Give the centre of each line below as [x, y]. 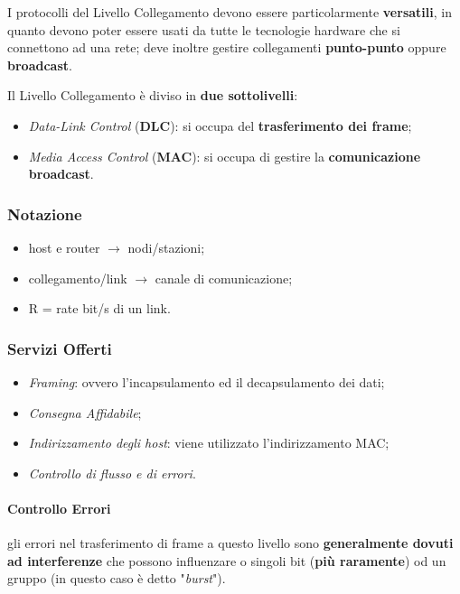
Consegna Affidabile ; [85, 412]
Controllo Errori [59, 508]
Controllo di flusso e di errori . [112, 473]
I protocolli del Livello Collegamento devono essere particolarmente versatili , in [230, 12]
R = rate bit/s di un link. [99, 308]
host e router [64, 247]
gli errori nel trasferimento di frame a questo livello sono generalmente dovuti [230, 543]
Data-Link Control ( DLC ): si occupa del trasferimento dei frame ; [220, 125]
